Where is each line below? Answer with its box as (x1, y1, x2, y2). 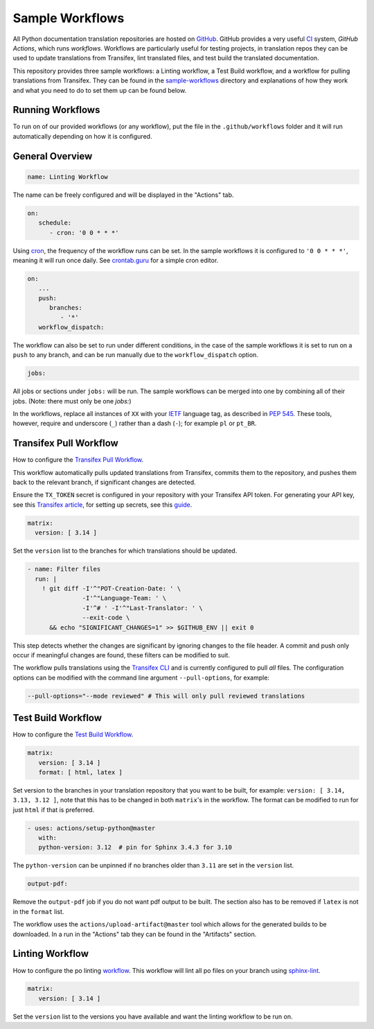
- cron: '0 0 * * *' (49, 229, 119, 236)
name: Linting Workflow (27, 173, 109, 180)
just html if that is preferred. (12, 805, 95, 814)
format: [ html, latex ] (38, 768, 123, 776)
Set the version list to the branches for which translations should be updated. (12, 546, 238, 555)
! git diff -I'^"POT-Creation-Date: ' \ (42, 585, 181, 592)
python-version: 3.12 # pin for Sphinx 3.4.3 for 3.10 (38, 843, 232, 851)
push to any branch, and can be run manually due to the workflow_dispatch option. (12, 351, 259, 359)
